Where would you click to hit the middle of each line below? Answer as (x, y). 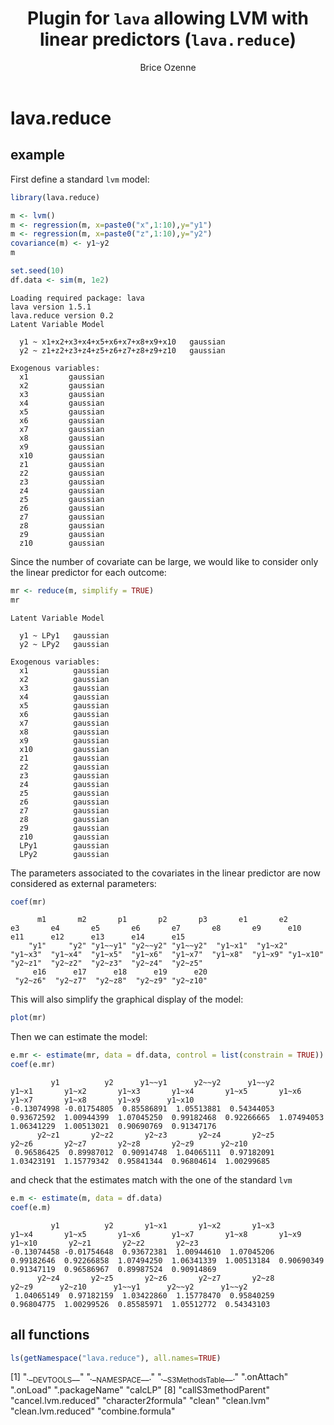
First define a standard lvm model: (80, 179)
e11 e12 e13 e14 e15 (98, 937)
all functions (50, 1335)
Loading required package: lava (77, 298)
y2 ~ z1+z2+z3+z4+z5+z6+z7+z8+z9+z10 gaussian (122, 350)
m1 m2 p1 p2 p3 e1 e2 (162, 920)
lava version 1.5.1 (51, 307)
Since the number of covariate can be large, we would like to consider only (164, 561)
